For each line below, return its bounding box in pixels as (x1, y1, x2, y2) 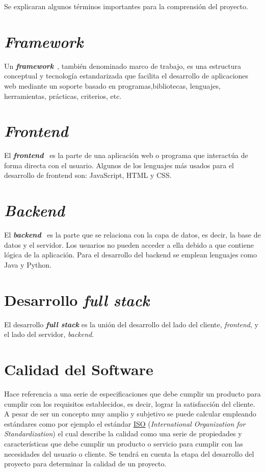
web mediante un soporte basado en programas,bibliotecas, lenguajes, (4, 80, 221, 91)
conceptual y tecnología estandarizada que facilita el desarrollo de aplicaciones (4, 70, 249, 81)
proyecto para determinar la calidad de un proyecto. (4, 458, 167, 469)
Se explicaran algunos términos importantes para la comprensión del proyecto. (4, 1, 248, 11)
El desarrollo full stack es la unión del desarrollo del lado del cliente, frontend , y (4, 319, 258, 329)
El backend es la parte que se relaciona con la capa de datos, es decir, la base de (4, 229, 261, 240)
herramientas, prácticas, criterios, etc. (4, 90, 122, 101)
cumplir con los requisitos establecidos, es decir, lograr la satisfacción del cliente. (4, 398, 255, 409)
